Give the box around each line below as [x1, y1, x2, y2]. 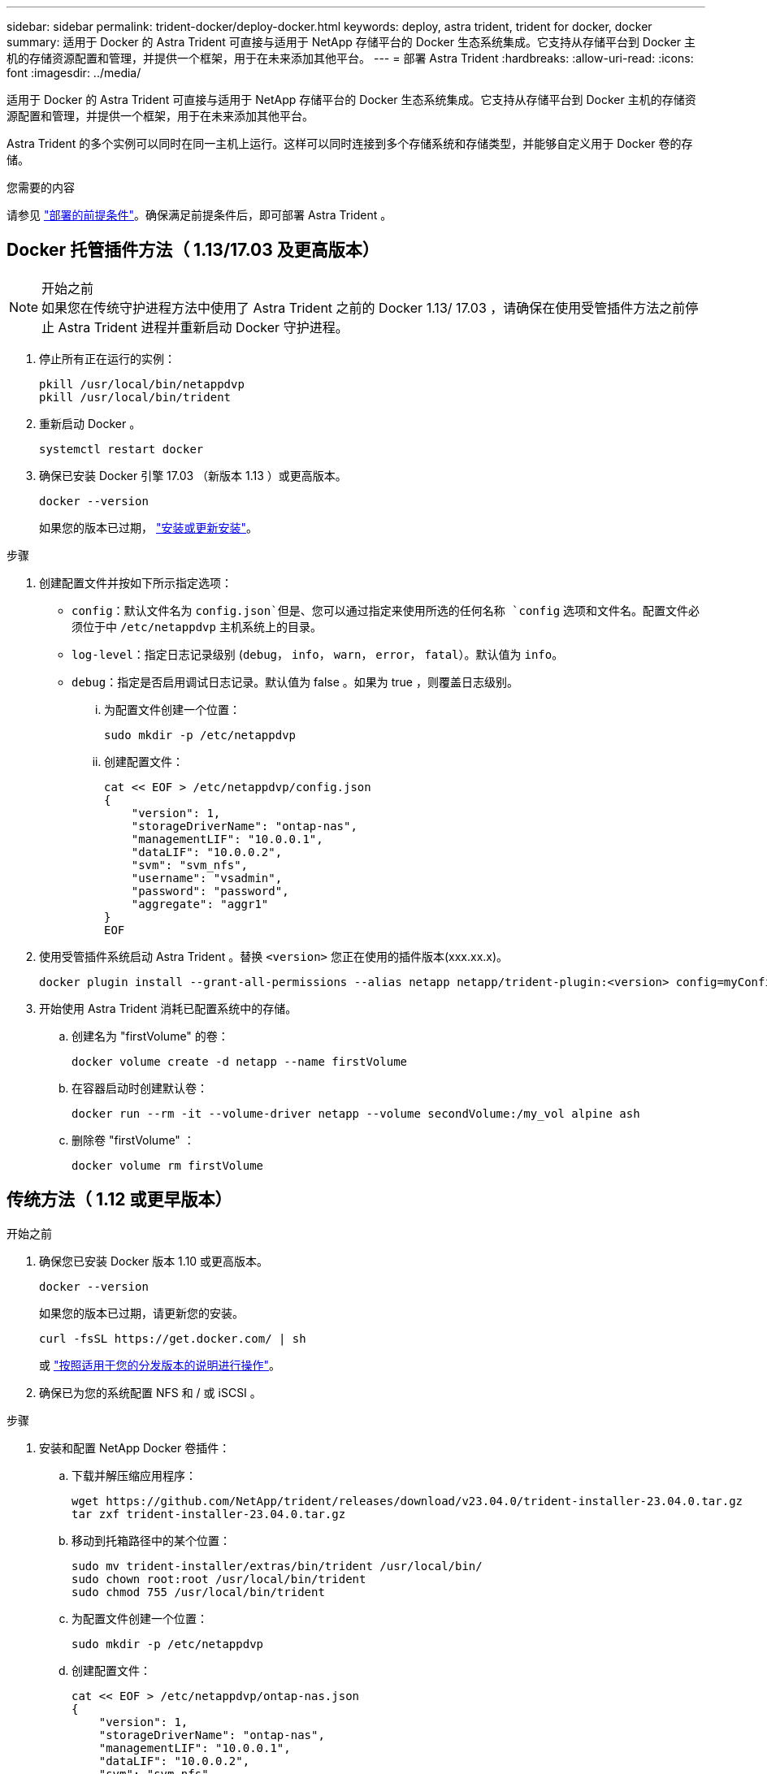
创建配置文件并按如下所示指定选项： [39, 575, 232, 590]
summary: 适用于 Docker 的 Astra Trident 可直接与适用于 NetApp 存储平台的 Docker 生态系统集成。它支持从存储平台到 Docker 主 [6, 35, 696, 49]
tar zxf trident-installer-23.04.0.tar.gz [71, 1507, 346, 1521]
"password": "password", [131, 884, 289, 898]
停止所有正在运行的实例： [39, 351, 175, 366]
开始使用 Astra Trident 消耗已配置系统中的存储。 [39, 1001, 297, 1015]
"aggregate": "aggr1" [131, 897, 269, 911]
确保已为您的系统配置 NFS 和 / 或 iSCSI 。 [39, 1385, 262, 1400]
